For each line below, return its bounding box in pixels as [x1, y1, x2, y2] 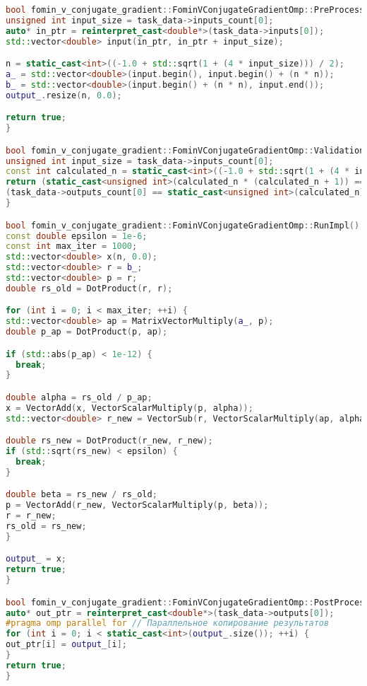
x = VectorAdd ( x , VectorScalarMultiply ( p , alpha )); [6, 402, 253, 413]
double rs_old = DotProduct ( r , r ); [6, 283, 173, 293]
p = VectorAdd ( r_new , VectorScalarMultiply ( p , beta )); [6, 500, 269, 511]
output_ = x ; [6, 554, 66, 564]
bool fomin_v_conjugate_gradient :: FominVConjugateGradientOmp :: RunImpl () [6, 220, 360, 231]
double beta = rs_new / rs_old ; [6, 489, 157, 500]
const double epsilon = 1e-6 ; [6, 231, 148, 241]
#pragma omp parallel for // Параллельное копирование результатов [6, 618, 330, 629]
